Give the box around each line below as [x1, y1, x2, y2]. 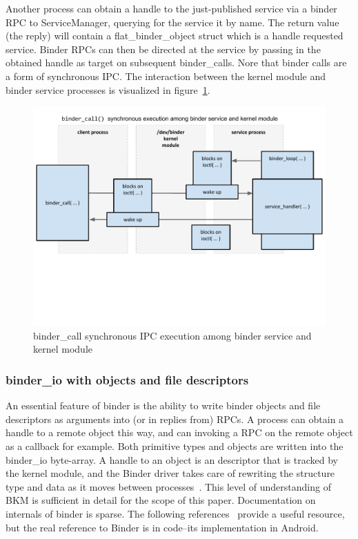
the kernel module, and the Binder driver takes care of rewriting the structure [6, 466, 335, 480]
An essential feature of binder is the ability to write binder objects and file [6, 398, 321, 413]
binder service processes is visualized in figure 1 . [6, 82, 210, 97]
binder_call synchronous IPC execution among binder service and [33, 328, 312, 342]
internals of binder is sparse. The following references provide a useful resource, [6, 506, 345, 520]
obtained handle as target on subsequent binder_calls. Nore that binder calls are [6, 55, 347, 70]
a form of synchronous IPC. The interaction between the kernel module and [6, 68, 326, 83]
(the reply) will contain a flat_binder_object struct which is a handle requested [6, 28, 344, 43]
